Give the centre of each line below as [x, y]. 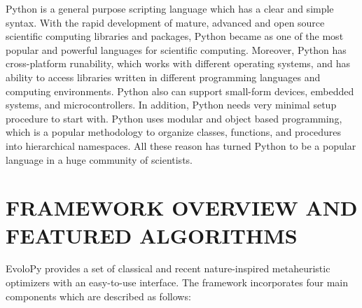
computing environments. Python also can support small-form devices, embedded [180, 91]
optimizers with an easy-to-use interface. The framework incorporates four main [177, 282]
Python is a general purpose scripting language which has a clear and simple [170, 8]
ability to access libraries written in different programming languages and [163, 77]
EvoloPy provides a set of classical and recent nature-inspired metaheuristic [168, 268]
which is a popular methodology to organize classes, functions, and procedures [173, 132]
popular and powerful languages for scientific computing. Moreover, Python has [176, 49]
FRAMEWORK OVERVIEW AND [182, 208]
